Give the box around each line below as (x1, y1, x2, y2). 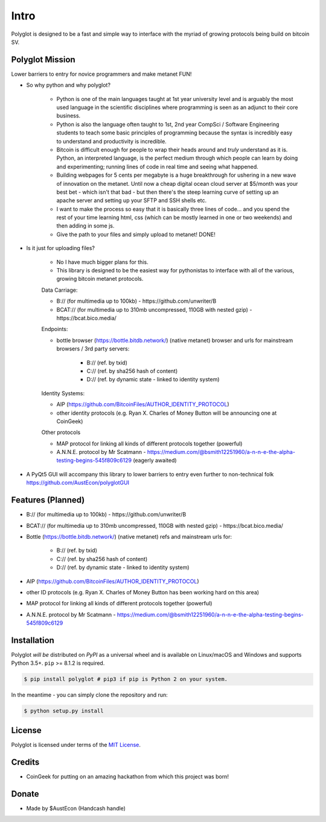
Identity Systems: (41, 389, 85, 396)
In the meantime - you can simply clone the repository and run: (11, 691, 168, 699)
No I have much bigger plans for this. (56, 258, 149, 266)
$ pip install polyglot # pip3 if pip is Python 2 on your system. (24, 676, 228, 683)
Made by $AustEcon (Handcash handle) (26, 804, 126, 812)
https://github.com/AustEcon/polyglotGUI (26, 479, 130, 487)
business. (56, 112, 81, 119)
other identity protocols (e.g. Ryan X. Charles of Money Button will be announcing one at (56, 409, 277, 416)
